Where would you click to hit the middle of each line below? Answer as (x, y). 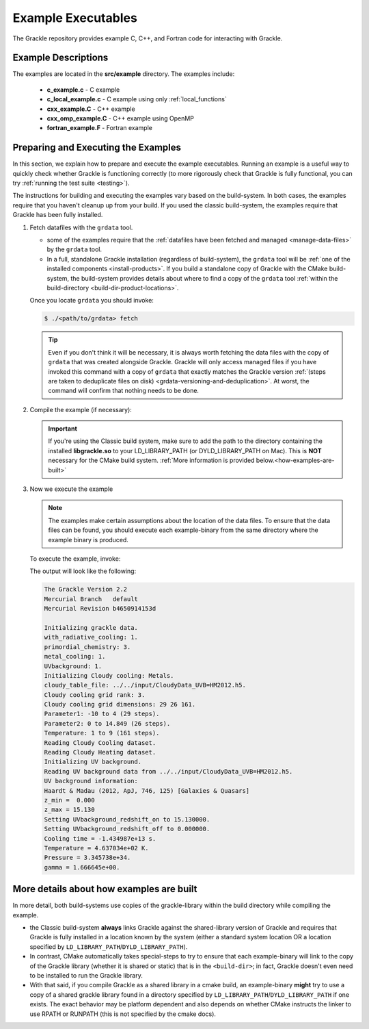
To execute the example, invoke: (75, 559)
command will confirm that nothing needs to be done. (124, 391)
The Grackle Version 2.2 (86, 589)
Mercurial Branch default (91, 599)
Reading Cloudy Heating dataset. (100, 752)
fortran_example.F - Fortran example (100, 128)
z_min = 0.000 (69, 800)
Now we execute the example (71, 489)
